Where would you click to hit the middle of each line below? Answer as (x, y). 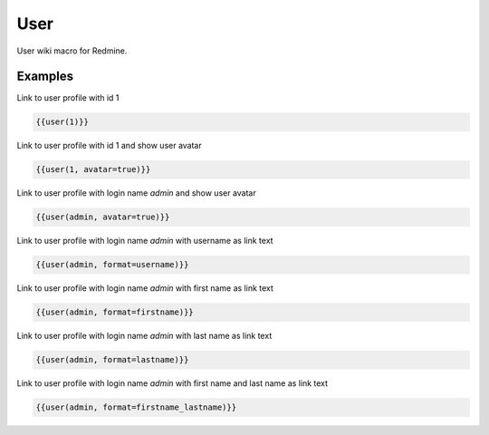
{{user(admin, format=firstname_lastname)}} (136, 407)
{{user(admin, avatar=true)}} (103, 217)
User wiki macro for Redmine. (72, 51)
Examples (45, 77)
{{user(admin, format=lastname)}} (112, 360)
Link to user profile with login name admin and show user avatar (137, 193)
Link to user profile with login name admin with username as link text (145, 241)
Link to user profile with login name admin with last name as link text (144, 336)
